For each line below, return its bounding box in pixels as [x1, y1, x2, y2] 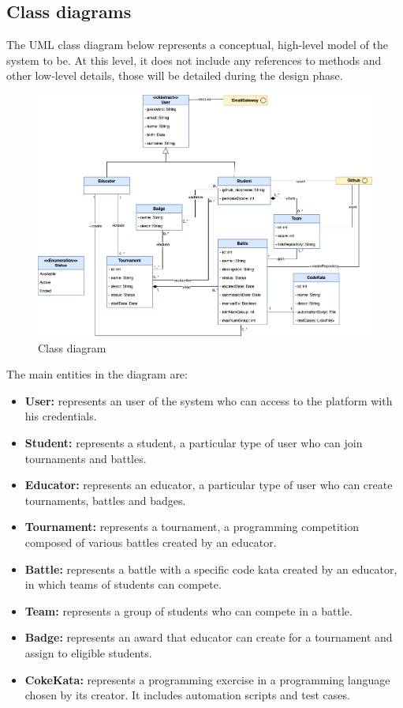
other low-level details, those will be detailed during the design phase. [6, 67, 343, 84]
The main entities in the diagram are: [6, 366, 188, 382]
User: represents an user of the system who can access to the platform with [24, 392, 393, 409]
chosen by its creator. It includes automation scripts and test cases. [24, 687, 350, 703]
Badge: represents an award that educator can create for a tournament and [24, 629, 393, 646]
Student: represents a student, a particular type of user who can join [24, 435, 363, 450]
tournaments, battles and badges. [24, 491, 186, 508]
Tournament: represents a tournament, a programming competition [24, 518, 359, 535]
